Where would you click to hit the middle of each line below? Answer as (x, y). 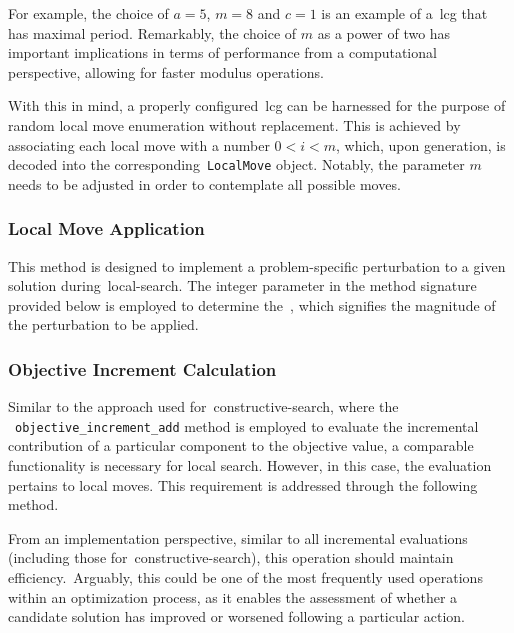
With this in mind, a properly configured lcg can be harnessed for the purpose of (257, 105)
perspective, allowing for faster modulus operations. (166, 71)
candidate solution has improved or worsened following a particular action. (237, 616)
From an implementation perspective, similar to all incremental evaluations (238, 537)
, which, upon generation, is (421, 144)
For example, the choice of (88, 13)
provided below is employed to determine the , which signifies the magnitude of (252, 304)
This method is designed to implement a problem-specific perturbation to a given (257, 265)
